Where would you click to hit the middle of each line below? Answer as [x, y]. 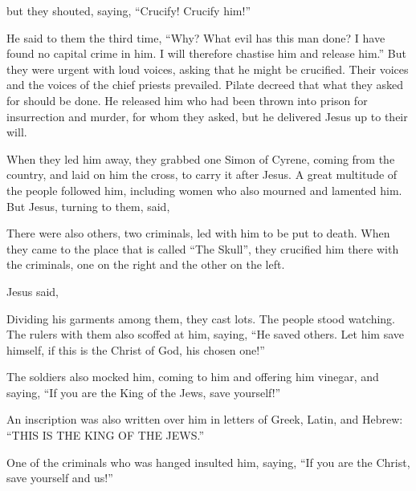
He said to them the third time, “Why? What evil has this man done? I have [196, 37]
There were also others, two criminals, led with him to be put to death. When [198, 233]
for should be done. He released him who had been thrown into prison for [187, 100]
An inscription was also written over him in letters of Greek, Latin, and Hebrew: [205, 419]
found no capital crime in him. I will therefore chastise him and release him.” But [206, 53]
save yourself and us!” [60, 478]
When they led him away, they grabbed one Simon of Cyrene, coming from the [201, 158]
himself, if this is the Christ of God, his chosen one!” [136, 349]
